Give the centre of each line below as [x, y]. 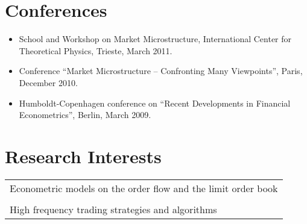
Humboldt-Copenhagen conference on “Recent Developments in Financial [155, 103]
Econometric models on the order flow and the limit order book [144, 188]
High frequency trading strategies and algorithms [113, 209]
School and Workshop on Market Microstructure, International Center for [155, 39]
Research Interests [83, 156]
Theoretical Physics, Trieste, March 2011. [96, 50]
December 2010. [48, 82]
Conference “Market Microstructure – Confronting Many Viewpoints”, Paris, [161, 71]
